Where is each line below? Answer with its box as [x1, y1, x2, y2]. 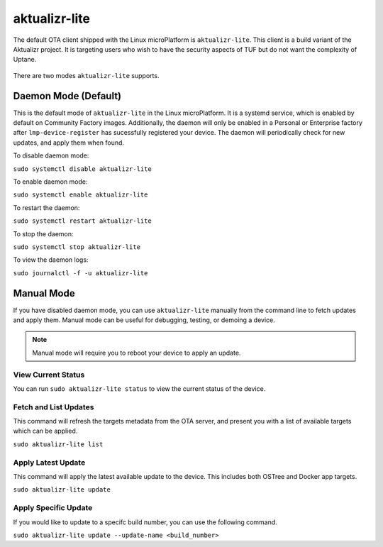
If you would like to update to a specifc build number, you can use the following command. [13, 518, 278, 526]
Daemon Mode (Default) [13, 89, 122, 102]
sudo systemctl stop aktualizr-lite [13, 243, 141, 251]
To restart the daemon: [13, 203, 80, 212]
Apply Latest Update [13, 458, 86, 468]
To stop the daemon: [13, 229, 74, 238]
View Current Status [13, 370, 85, 380]
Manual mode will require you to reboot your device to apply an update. [32, 348, 241, 357]
